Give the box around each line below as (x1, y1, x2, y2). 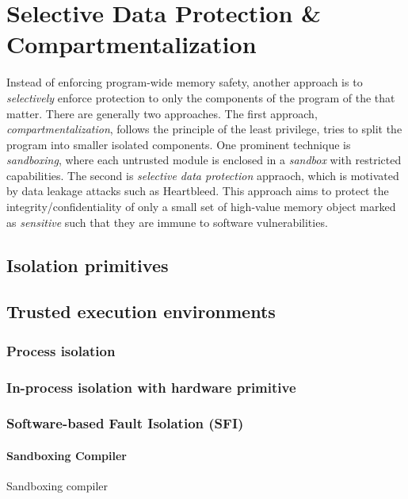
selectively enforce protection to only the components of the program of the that (6, 89, 395, 106)
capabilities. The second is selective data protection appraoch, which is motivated (6, 167, 399, 183)
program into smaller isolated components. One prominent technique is (6, 136, 351, 152)
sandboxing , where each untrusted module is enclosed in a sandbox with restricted (6, 152, 402, 168)
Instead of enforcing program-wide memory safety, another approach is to (6, 74, 363, 90)
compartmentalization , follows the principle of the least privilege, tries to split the (6, 121, 402, 137)
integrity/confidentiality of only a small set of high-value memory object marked (6, 198, 396, 215)
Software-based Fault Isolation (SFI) (6, 413, 244, 433)
